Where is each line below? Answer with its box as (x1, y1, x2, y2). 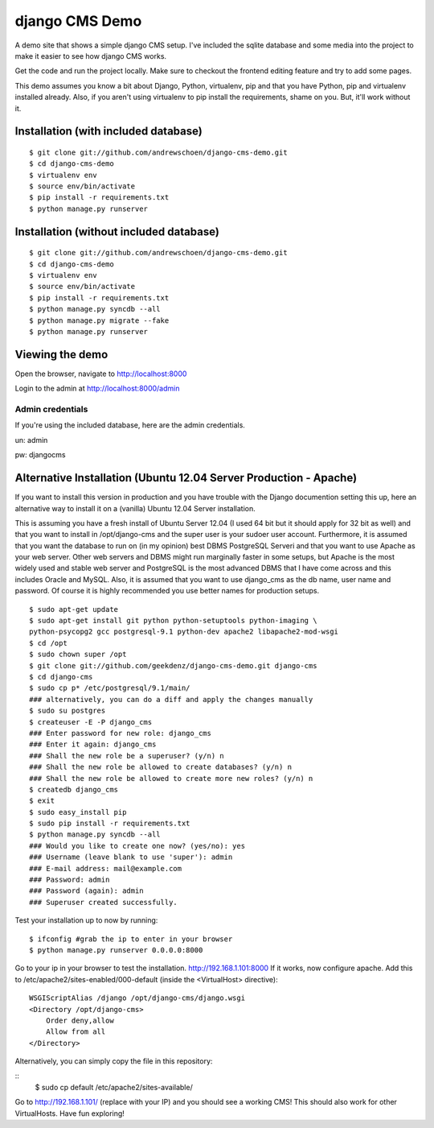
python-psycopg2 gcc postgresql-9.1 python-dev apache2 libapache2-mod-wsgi (29, 627, 339, 636)
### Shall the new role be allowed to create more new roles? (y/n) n (29, 774, 313, 783)
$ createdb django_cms (29, 785, 119, 794)
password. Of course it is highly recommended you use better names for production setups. (14, 586, 320, 596)
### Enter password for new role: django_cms (29, 729, 212, 738)
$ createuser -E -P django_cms (29, 717, 153, 726)
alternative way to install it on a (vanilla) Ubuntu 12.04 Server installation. (14, 503, 256, 513)
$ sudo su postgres (29, 706, 106, 716)
